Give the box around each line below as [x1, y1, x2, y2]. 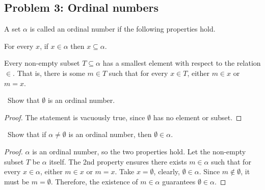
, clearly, [153, 166, 180, 177]
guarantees [162, 176, 196, 186]
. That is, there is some [13, 67, 85, 78]
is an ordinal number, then [68, 129, 152, 140]
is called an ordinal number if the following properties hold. [30, 23, 216, 34]
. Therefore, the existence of [50, 176, 138, 186]
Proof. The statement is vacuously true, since [4, 112, 145, 122]
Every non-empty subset [4, 58, 80, 68]
